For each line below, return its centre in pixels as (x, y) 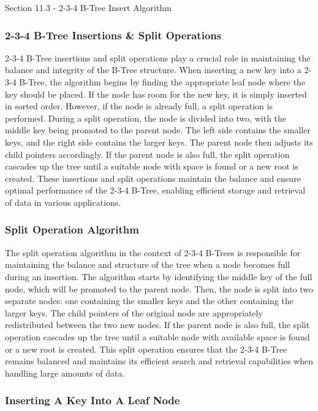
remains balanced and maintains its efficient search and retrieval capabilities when (159, 361)
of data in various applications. (63, 202)
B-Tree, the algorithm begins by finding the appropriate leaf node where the (162, 82)
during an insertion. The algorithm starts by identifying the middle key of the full (159, 276)
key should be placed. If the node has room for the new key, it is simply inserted (156, 94)
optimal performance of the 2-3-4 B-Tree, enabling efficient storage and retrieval (155, 190)
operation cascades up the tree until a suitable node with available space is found (157, 336)
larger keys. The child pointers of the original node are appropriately (134, 312)
